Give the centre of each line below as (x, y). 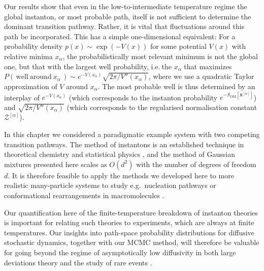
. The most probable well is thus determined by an (176, 86)
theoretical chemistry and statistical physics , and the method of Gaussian (120, 154)
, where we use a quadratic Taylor (202, 76)
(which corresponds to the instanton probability (143, 97)
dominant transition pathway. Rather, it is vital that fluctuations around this (124, 26)
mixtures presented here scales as (56, 164)
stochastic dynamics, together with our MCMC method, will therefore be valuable (132, 242)
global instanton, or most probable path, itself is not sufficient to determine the (128, 16)
